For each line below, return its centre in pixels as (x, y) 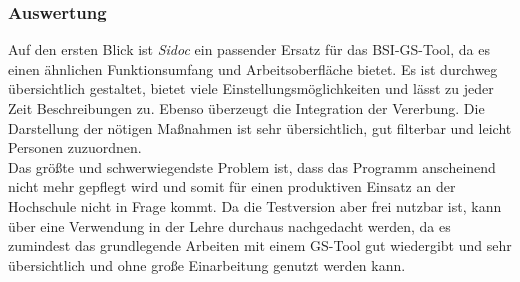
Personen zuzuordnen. (75, 147)
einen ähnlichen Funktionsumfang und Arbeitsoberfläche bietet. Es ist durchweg (253, 68)
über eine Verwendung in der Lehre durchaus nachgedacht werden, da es (229, 225)
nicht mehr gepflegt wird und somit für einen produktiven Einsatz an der (232, 186)
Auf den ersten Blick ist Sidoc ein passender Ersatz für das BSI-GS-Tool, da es (249, 49)
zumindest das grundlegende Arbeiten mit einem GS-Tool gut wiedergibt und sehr (260, 245)
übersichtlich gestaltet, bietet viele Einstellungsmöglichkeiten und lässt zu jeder (251, 88)
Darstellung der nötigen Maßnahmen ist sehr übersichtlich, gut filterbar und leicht (260, 127)
